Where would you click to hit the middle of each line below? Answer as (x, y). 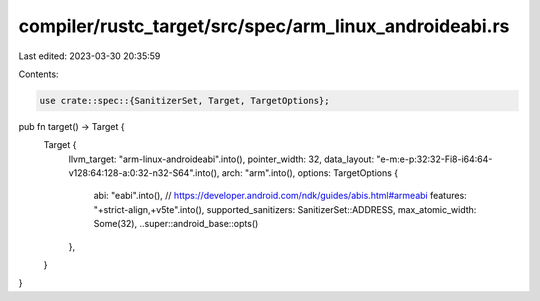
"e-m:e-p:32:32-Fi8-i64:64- (434, 159)
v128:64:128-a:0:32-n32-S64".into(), (144, 173)
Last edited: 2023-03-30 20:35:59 (89, 56)
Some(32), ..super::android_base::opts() (176, 224)
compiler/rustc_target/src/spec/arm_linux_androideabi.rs (264, 26)
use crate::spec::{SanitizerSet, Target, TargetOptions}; (184, 100)
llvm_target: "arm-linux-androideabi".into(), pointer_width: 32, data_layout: (221, 159)
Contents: (38, 74)
